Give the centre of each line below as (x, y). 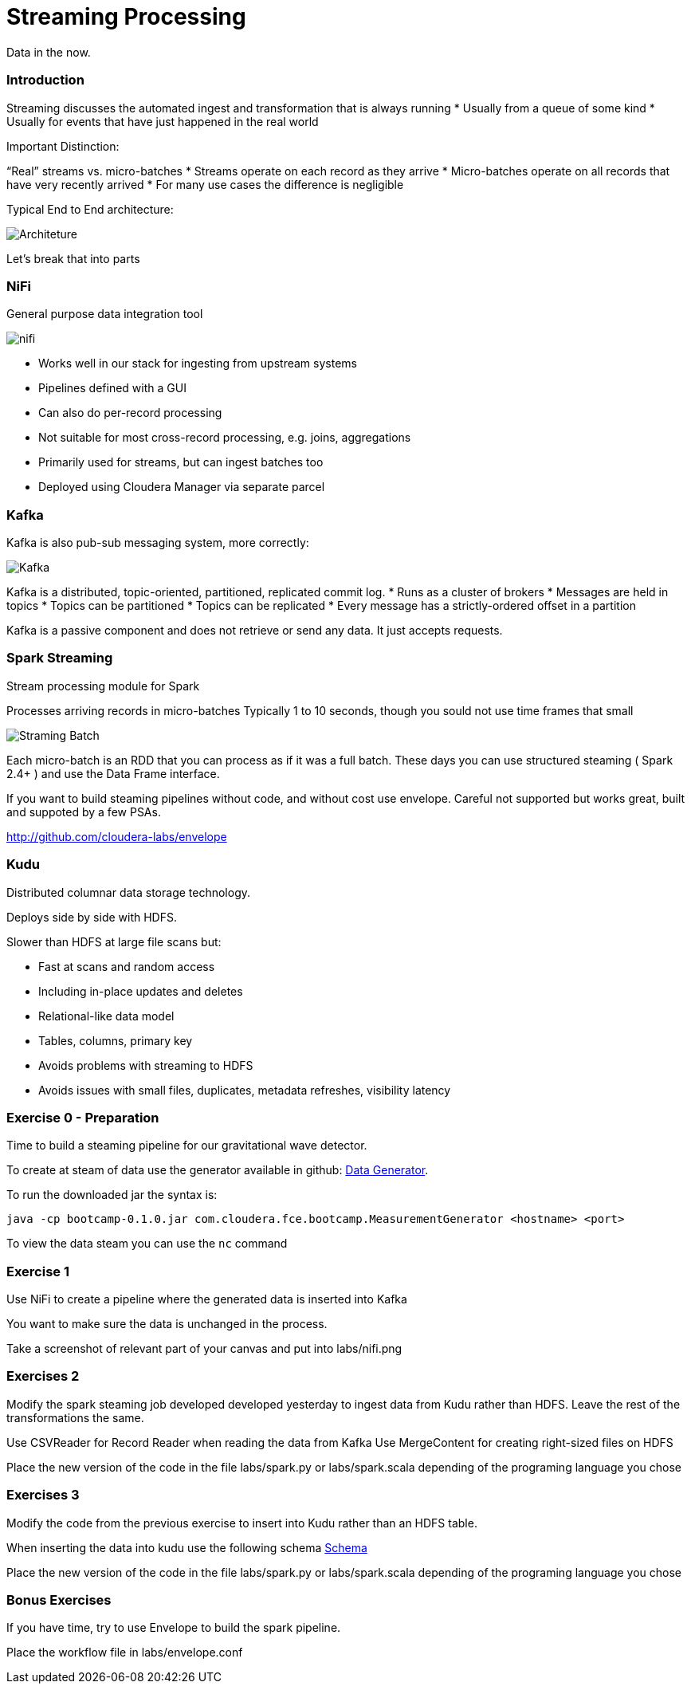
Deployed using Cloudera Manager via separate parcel (182, 487)
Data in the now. (49, 52)
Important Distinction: (63, 146)
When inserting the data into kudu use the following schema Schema (187, 1547)
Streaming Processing (126, 17)
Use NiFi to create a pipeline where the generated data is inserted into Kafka (207, 1299)
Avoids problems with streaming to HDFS (146, 1065)
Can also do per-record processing (130, 413)
